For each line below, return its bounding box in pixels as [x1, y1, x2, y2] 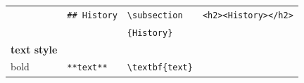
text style [11, 41, 58, 56]
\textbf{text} [127, 63, 193, 73]
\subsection [127, 10, 183, 20]
